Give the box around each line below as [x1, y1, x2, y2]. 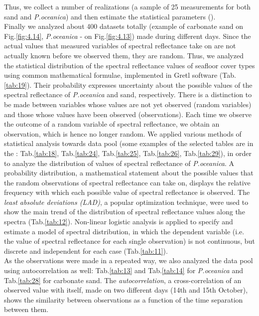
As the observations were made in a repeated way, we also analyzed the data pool [4, 255, 253, 266]
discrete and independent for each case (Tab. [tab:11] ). [4, 245, 168, 256]
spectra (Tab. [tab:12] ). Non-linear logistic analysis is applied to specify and [4, 216, 233, 227]
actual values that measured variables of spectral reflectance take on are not [4, 40, 236, 51]
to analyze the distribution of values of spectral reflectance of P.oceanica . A [4, 158, 235, 168]
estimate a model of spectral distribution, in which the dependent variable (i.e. [4, 226, 245, 236]
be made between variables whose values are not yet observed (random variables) [4, 99, 252, 109]
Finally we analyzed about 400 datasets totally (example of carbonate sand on [4, 21, 243, 31]
